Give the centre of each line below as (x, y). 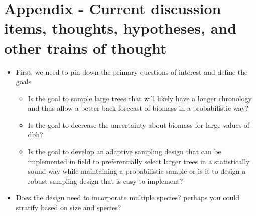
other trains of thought (85, 47)
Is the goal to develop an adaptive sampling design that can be (124, 152)
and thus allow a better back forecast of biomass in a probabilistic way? (138, 108)
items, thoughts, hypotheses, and (120, 28)
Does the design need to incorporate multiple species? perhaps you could (127, 198)
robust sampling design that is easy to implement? (105, 181)
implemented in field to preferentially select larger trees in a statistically (139, 161)
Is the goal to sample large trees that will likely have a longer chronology (140, 98)
